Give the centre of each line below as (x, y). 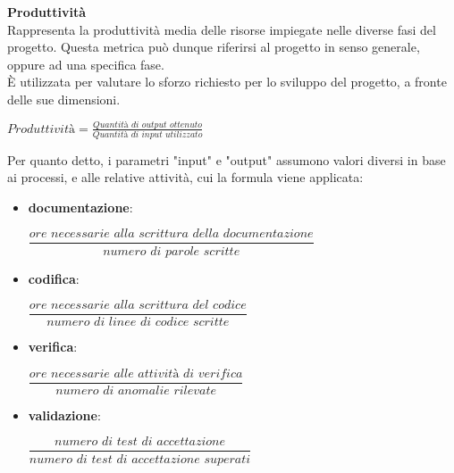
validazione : (64, 415)
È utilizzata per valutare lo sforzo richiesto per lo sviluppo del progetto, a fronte (227, 82)
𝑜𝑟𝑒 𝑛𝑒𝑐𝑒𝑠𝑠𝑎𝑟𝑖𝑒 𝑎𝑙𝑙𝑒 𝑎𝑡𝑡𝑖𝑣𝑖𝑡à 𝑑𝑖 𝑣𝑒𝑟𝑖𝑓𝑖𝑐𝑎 (136, 373)
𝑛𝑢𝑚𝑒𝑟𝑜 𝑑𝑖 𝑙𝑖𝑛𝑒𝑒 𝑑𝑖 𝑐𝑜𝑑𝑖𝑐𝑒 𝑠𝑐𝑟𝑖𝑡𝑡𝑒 (138, 323)
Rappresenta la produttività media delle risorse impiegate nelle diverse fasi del (222, 29)
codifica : (54, 278)
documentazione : (80, 207)
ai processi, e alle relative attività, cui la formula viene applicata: (185, 177)
